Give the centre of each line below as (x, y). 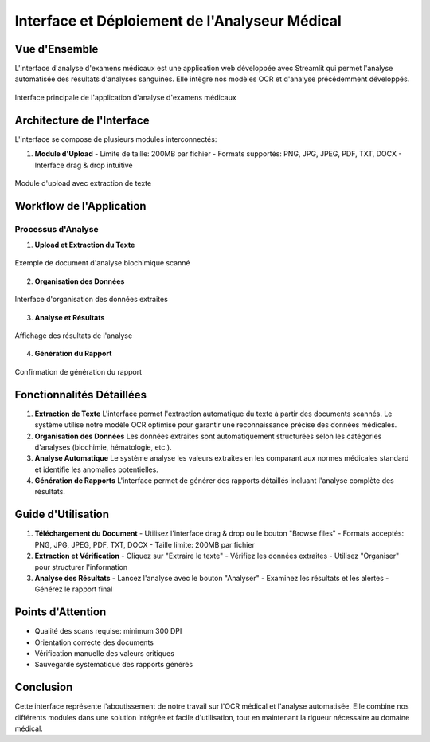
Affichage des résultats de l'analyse (74, 336)
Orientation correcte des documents (94, 642)
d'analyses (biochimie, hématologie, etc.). (103, 447)
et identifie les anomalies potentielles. (96, 469)
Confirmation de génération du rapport (78, 371)
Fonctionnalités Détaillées (81, 395)
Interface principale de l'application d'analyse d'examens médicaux (125, 97)
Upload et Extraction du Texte (85, 245)
